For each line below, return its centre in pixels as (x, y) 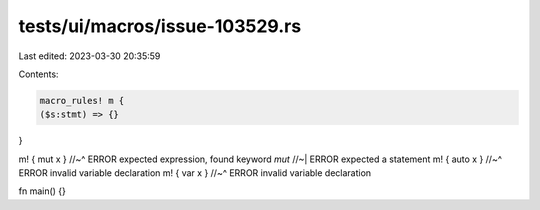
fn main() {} (42, 191)
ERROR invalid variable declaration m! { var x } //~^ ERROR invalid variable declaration (195, 173)
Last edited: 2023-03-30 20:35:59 (89, 56)
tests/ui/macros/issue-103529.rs (160, 26)
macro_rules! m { (82, 100)
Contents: (38, 74)
